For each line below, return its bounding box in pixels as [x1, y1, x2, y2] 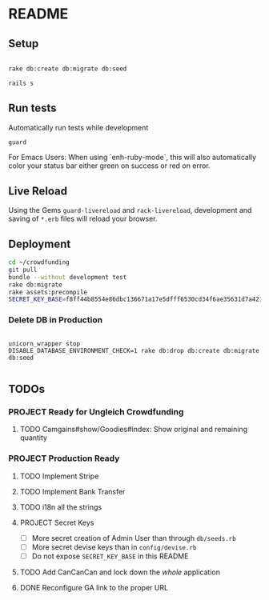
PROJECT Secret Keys [19, 518, 94, 527]
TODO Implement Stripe [19, 471, 99, 481]
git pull [8, 266, 38, 274]
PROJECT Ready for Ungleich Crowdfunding [8, 406, 184, 417]
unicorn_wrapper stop [8, 339, 81, 348]
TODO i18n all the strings [19, 502, 102, 512]
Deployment [8, 237, 71, 250]
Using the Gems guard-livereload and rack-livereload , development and [8, 206, 252, 215]
